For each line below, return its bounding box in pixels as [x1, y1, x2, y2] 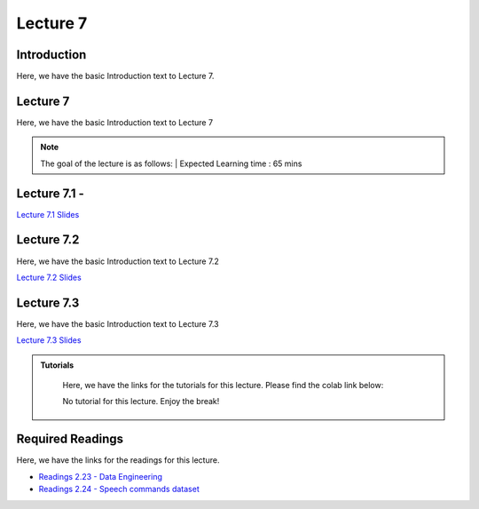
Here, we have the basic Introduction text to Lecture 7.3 [16, 318, 219, 329]
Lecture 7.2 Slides [16, 272, 82, 282]
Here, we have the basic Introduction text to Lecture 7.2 [16, 256, 219, 266]
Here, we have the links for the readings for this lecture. [16, 455, 220, 465]
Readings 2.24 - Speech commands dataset [38, 484, 200, 495]
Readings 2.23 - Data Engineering [38, 471, 163, 481]
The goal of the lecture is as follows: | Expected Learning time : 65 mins [40, 158, 302, 169]
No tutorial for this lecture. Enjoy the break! [62, 396, 220, 407]
